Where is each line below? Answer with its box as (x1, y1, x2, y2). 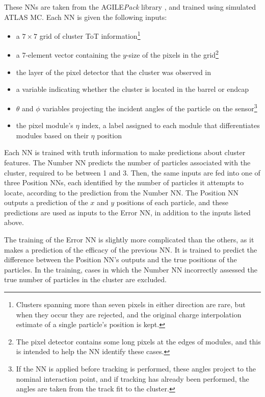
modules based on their (16, 130, 89, 140)
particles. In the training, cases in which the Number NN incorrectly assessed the (4, 264, 257, 275)
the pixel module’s (16, 120, 73, 131)
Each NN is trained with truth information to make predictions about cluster (4, 147, 246, 158)
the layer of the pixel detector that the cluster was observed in (16, 66, 211, 77)
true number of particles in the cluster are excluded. (4, 274, 167, 285)
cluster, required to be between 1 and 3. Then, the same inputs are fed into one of (4, 167, 260, 178)
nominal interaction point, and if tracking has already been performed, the (16, 373, 249, 384)
